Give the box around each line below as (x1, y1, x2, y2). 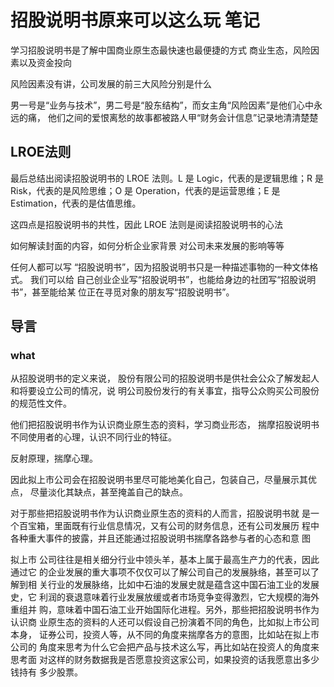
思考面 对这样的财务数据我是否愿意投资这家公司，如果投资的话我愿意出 (10, 654, 302, 666)
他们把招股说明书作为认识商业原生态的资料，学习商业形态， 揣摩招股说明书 (10, 419, 320, 431)
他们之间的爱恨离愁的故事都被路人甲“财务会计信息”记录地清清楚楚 (47, 111, 319, 123)
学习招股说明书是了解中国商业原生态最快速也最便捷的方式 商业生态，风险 (10, 44, 311, 56)
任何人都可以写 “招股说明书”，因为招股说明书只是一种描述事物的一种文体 (10, 261, 310, 273)
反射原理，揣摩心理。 (10, 452, 98, 465)
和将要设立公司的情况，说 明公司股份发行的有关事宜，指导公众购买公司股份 (10, 385, 320, 397)
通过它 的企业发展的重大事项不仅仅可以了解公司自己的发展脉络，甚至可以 (10, 566, 311, 578)
